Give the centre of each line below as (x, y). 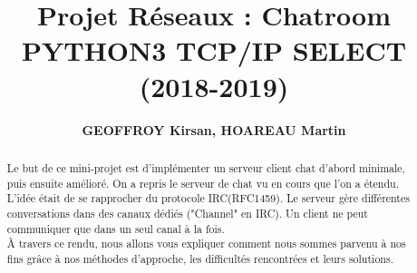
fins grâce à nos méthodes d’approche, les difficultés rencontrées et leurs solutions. (200, 258)
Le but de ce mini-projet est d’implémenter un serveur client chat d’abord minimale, (206, 167)
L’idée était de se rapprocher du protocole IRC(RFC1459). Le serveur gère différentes (208, 198)
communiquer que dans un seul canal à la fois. (116, 228)
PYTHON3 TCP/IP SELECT (214, 50)
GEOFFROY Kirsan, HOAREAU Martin (214, 129)
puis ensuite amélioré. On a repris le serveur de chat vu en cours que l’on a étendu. (203, 183)
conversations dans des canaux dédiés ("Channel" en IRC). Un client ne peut (187, 213)
